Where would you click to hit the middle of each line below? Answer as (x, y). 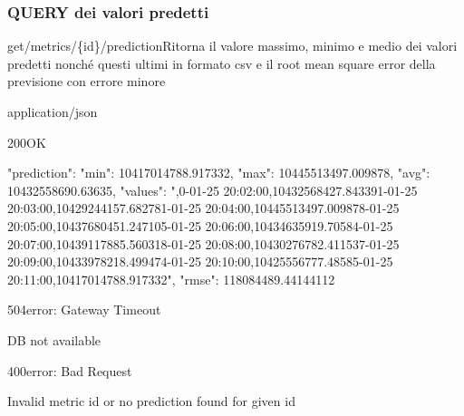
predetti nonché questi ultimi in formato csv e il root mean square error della (222, 63)
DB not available (54, 339)
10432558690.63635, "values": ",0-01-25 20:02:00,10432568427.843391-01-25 (213, 190)
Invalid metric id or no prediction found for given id (151, 401)
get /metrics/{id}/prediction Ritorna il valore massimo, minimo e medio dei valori (232, 46)
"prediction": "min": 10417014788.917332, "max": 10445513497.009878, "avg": (219, 173)
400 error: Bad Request (70, 370)
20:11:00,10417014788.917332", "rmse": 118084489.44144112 (171, 279)
